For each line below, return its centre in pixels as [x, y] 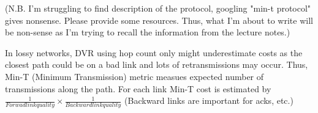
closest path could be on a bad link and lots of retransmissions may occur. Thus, [157, 64]
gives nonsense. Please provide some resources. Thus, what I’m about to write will [159, 20]
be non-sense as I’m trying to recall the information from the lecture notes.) [148, 32]
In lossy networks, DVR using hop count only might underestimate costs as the [154, 52]
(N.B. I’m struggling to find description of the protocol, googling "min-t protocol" [158, 8]
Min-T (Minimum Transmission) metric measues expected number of [134, 76]
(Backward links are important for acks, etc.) [209, 100]
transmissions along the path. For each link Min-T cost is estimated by [138, 88]
